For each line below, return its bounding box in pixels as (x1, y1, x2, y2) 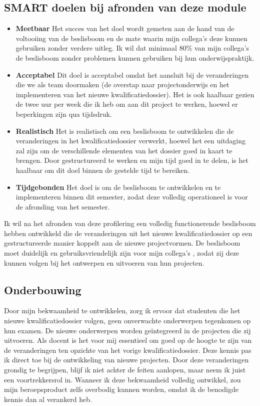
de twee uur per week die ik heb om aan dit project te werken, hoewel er (15, 99, 238, 109)
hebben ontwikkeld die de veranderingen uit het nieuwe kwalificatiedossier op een (4, 228, 252, 238)
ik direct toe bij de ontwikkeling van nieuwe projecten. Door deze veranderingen (4, 354, 249, 365)
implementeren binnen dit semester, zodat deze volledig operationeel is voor (15, 191, 248, 202)
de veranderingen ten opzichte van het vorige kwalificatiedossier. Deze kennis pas (4, 344, 251, 355)
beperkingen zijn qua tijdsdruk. (15, 108, 112, 119)
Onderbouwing (4, 282, 81, 297)
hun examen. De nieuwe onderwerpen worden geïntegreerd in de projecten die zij (4, 325, 251, 335)
